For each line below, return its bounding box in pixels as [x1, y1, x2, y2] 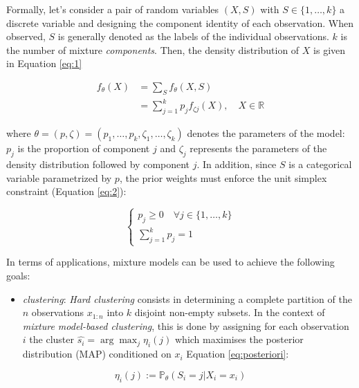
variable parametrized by [6, 170, 112, 185]
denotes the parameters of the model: [187, 126, 345, 140]
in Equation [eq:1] [6, 56, 82, 71]
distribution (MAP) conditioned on [22, 347, 172, 361]
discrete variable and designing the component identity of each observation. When [6, 15, 354, 30]
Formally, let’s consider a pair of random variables [6, 2, 219, 16]
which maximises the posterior [174, 332, 304, 347]
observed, [6, 29, 46, 44]
